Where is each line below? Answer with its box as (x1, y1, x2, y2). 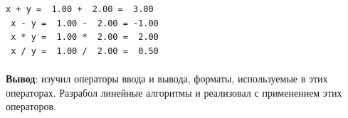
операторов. (6, 99, 56, 114)
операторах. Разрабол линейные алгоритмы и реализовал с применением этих (6, 85, 342, 100)
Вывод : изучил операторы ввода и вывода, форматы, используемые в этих (6, 70, 328, 85)
